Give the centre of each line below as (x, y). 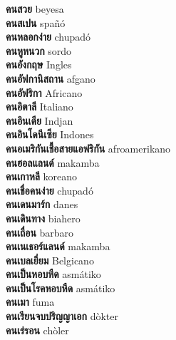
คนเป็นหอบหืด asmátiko (53, 274)
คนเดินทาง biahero (43, 218)
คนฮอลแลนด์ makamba (53, 162)
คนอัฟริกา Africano (44, 92)
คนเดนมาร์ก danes (42, 204)
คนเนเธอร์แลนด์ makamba (58, 246)
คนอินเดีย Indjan (40, 120)
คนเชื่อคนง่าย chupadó (50, 190)
